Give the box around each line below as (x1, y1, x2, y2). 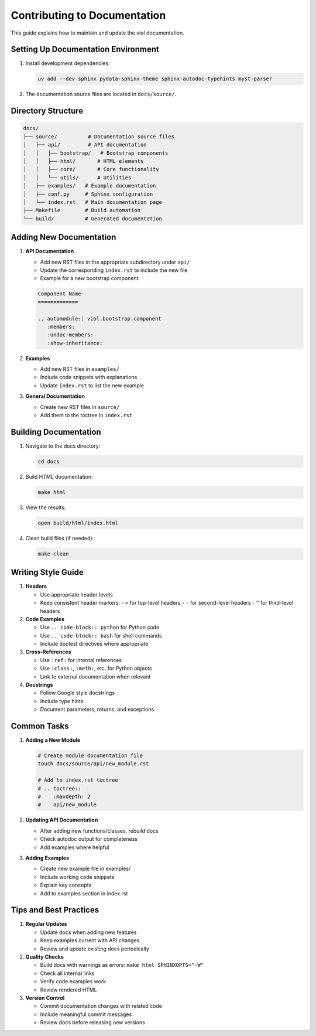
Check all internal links (40, 970, 95, 977)
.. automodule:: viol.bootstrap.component (37, 315, 162, 322)
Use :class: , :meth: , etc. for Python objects (40, 665, 152, 672)
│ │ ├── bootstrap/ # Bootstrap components (23, 149, 169, 156)
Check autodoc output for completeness (40, 836, 138, 843)
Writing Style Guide (11, 567, 84, 577)
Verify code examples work (40, 978, 107, 985)
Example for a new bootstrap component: (40, 275, 140, 282)
